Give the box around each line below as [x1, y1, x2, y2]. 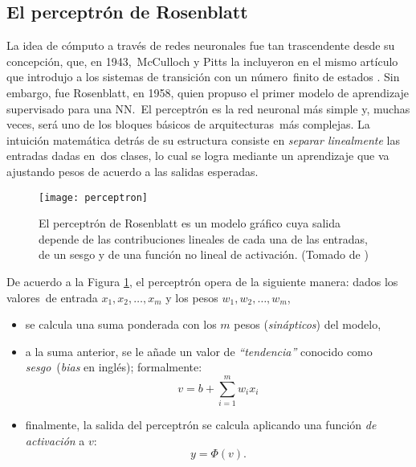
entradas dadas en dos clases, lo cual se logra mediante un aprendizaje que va [6, 147, 389, 164]
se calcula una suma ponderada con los [25, 316, 217, 333]
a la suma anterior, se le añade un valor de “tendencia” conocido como [25, 342, 373, 359]
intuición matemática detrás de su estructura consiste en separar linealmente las [6, 131, 401, 148]
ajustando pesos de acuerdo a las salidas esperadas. [6, 162, 259, 179]
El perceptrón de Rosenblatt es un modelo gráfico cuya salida [39, 215, 341, 231]
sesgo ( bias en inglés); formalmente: [25, 358, 202, 375]
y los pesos [165, 289, 218, 305]
